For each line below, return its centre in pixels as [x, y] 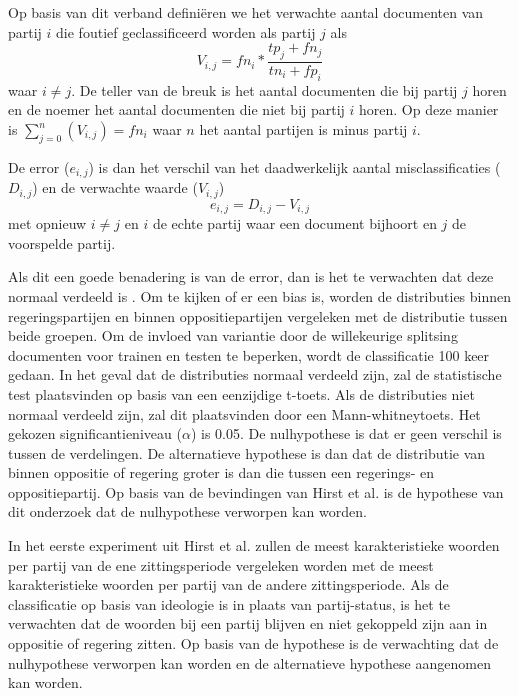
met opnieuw [47, 223]
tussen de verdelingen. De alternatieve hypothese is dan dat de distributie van [247, 452]
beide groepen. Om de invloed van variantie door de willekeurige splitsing [233, 335]
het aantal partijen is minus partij [303, 129]
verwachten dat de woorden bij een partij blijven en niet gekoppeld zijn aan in [248, 623]
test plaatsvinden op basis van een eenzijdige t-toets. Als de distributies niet [241, 393]
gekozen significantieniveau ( [95, 433]
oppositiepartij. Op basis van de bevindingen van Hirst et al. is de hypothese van [256, 491]
